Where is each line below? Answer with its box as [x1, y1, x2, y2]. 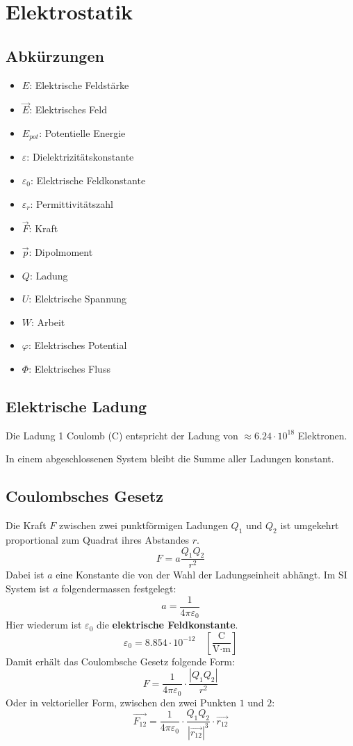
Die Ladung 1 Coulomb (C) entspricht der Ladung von [6, 428, 238, 442]
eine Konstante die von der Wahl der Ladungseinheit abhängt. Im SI [56, 567, 347, 582]
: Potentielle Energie [39, 125, 126, 140]
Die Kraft [6, 518, 47, 533]
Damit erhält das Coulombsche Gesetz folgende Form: [6, 654, 235, 668]
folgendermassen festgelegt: [61, 581, 176, 595]
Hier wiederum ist [6, 617, 82, 632]
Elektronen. [297, 428, 347, 442]
